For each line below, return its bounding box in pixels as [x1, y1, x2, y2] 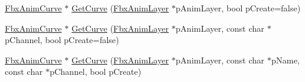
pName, [271, 53, 300, 66]
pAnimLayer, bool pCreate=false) [175, 2, 301, 14]
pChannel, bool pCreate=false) [5, 34, 119, 46]
